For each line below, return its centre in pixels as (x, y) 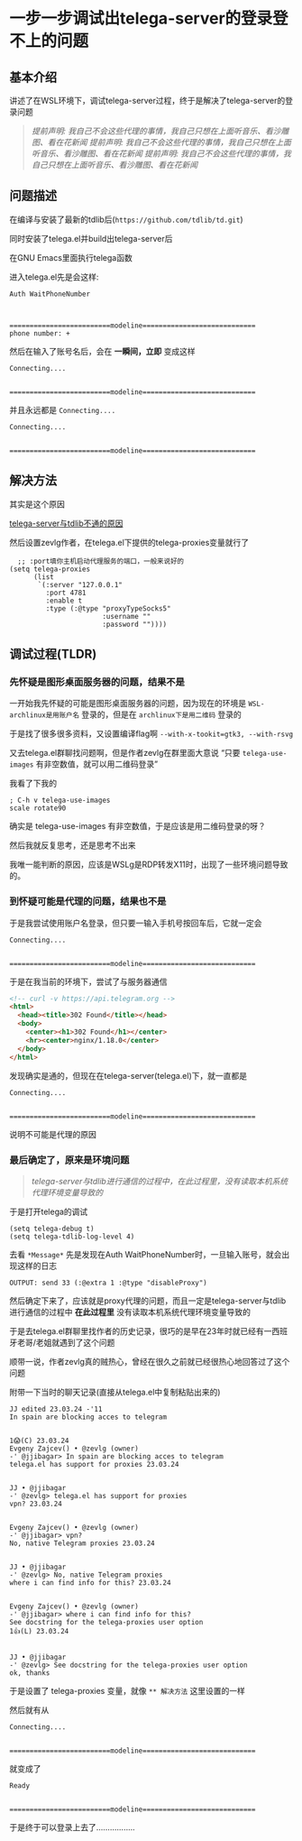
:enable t (64, 601)
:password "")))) (135, 624)
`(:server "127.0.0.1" (80, 585)
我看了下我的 (33, 783)
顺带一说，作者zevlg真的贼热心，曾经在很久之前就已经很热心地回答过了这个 (150, 1361)
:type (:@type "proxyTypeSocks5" (108, 608)
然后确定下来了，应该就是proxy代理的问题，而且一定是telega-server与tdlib (148, 1301)
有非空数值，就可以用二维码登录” (97, 764)
